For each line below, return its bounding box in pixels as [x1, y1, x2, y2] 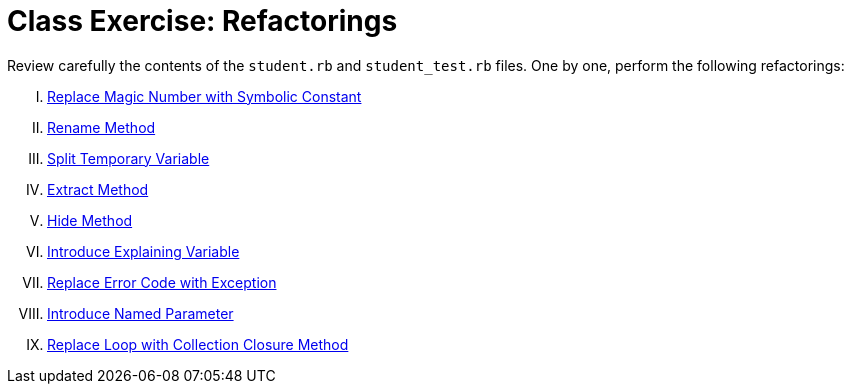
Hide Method [47, 211, 133, 229]
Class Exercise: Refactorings [7, 4, 398, 38]
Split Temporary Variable [47, 149, 210, 167]
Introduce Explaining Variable [47, 242, 240, 260]
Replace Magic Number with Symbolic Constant [47, 87, 362, 105]
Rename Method [47, 118, 156, 136]
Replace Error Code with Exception [47, 273, 277, 291]
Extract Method [47, 180, 149, 198]
